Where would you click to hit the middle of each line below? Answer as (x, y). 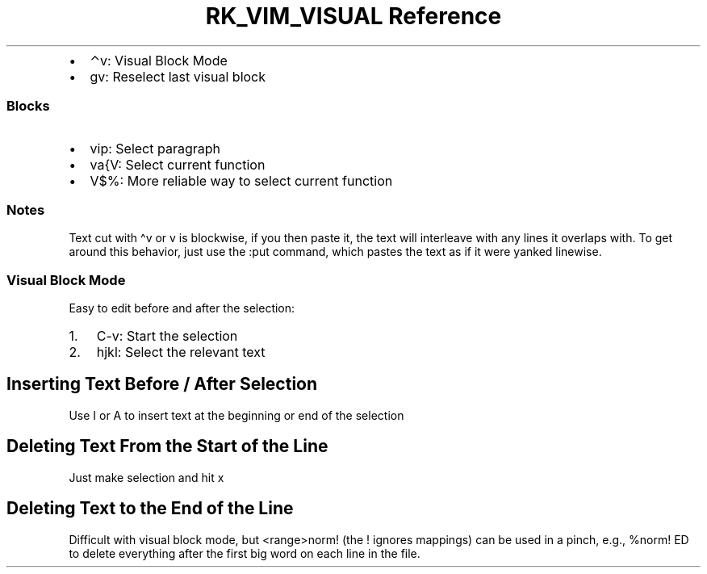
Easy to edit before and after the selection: (182, 308)
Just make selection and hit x (146, 477)
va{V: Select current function (178, 164)
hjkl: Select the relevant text (181, 352)
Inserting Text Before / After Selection (162, 384)
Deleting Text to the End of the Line (150, 509)
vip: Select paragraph (155, 148)
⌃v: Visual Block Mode (159, 60)
